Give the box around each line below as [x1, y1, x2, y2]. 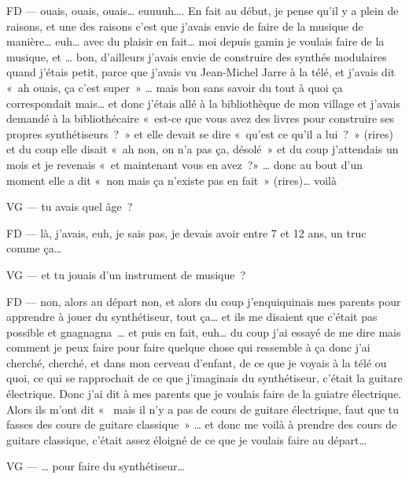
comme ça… [6, 240, 62, 256]
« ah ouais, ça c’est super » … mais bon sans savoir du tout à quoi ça [6, 79, 343, 95]
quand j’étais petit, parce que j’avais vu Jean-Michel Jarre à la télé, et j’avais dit [6, 64, 396, 80]
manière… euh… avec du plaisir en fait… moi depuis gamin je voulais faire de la [6, 33, 385, 50]
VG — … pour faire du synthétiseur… [6, 458, 185, 474]
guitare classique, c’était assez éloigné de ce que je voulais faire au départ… [6, 431, 367, 448]
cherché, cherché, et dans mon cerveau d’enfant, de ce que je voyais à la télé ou [6, 354, 387, 370]
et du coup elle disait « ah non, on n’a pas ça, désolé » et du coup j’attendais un [6, 141, 399, 157]
